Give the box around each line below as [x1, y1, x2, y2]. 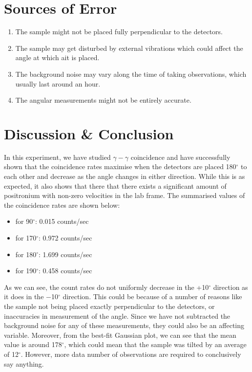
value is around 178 [4, 339, 62, 350]
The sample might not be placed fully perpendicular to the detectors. [15, 26, 223, 37]
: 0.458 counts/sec [39, 265, 92, 276]
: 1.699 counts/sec [39, 249, 92, 259]
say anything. [4, 358, 44, 369]
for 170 [15, 232, 37, 242]
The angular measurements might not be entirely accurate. [15, 95, 191, 105]
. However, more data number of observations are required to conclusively [21, 349, 241, 359]
